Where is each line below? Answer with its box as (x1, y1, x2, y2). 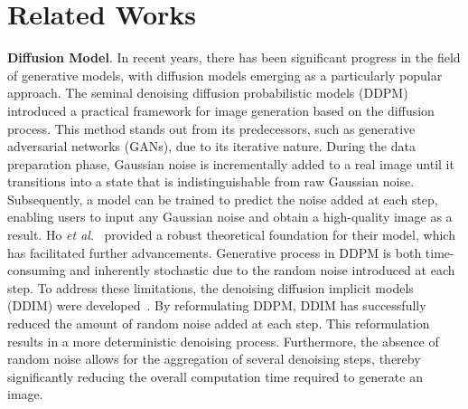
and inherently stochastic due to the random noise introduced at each (70, 261, 455, 280)
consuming (7, 261, 66, 280)
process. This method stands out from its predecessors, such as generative (7, 119, 416, 138)
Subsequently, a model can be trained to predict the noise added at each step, (7, 189, 438, 208)
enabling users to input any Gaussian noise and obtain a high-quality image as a (7, 207, 453, 226)
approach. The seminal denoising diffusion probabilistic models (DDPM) (7, 83, 408, 102)
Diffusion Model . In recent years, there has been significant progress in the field (7, 48, 461, 67)
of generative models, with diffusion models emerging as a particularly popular (7, 65, 443, 84)
